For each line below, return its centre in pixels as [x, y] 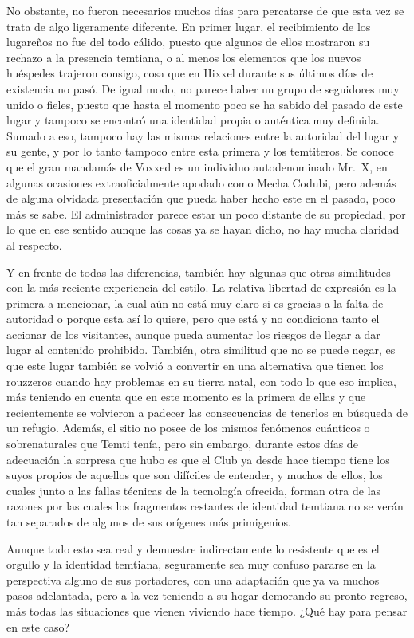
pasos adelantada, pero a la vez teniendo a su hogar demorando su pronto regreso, [207, 595]
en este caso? [38, 626]
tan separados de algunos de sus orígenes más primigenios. [149, 522]
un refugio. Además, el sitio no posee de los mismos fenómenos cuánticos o [188, 428]
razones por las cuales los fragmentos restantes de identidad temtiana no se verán [205, 506]
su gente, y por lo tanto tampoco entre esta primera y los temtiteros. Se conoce [200, 151]
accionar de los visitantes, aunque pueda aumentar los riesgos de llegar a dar [193, 334]
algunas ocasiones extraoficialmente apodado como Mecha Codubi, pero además [201, 182]
